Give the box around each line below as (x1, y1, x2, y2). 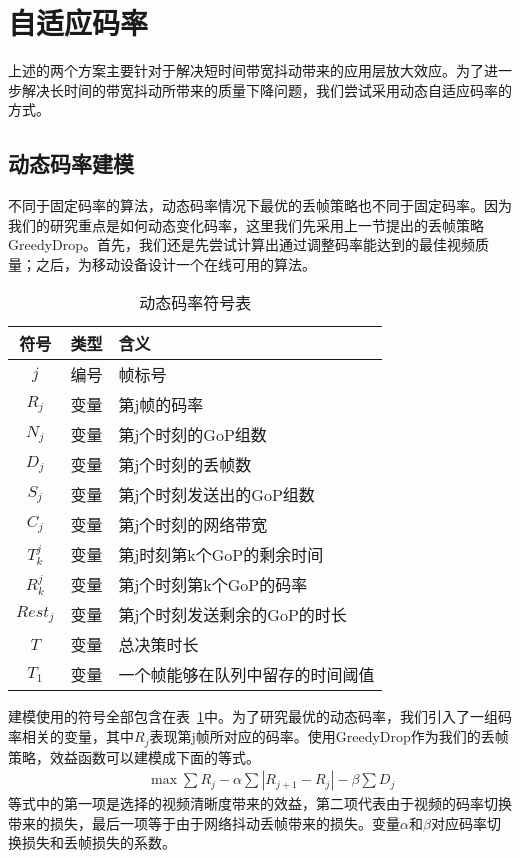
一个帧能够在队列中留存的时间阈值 (118, 663, 375, 687)
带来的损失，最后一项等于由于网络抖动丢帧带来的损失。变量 (8, 812, 400, 833)
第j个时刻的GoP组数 (118, 423, 267, 447)
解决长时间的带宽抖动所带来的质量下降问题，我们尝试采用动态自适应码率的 (21, 79, 512, 100)
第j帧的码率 (118, 393, 204, 417)
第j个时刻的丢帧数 (118, 453, 252, 477)
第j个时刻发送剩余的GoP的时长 (118, 603, 347, 627)
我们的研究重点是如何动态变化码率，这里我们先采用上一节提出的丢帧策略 (8, 214, 484, 235)
